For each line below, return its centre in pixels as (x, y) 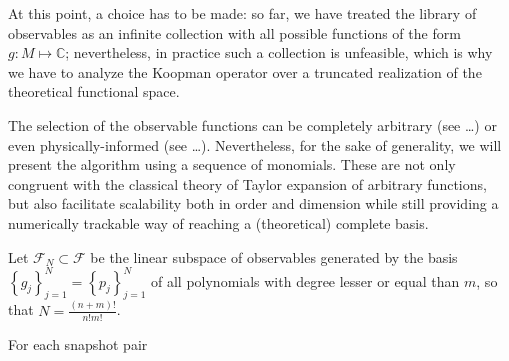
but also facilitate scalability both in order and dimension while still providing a (253, 203)
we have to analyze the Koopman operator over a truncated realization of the (245, 71)
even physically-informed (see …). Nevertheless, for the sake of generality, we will (255, 144)
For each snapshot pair (78, 343)
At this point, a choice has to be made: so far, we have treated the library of (242, 13)
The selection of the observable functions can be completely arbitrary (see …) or (252, 124)
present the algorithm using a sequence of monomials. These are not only (232, 164)
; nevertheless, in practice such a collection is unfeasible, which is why (279, 52)
